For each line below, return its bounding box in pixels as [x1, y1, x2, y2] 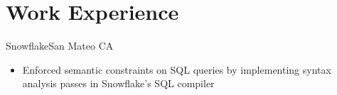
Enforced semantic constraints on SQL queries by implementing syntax [22, 62, 331, 77]
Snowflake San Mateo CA [6, 38, 114, 53]
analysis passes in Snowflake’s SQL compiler [22, 76, 215, 91]
